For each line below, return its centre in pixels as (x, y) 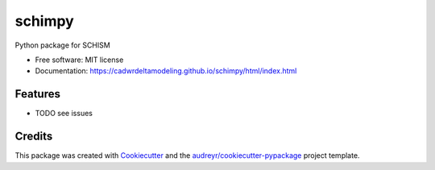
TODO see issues (64, 114)
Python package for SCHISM (62, 45)
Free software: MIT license (79, 60)
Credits (34, 137)
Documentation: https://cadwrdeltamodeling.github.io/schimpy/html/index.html (166, 71)
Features (37, 94)
